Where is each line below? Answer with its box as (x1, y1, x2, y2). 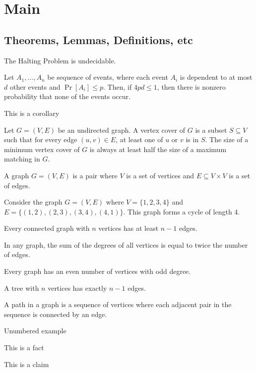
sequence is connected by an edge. (4, 309, 107, 319)
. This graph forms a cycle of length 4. (123, 206, 240, 216)
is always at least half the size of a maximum (89, 144, 227, 154)
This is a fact (4, 342, 44, 353)
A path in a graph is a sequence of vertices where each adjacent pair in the (4, 299, 232, 310)
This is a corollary (4, 107, 60, 118)
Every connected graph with (4, 223, 90, 233)
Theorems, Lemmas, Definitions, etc (4, 32, 193, 47)
